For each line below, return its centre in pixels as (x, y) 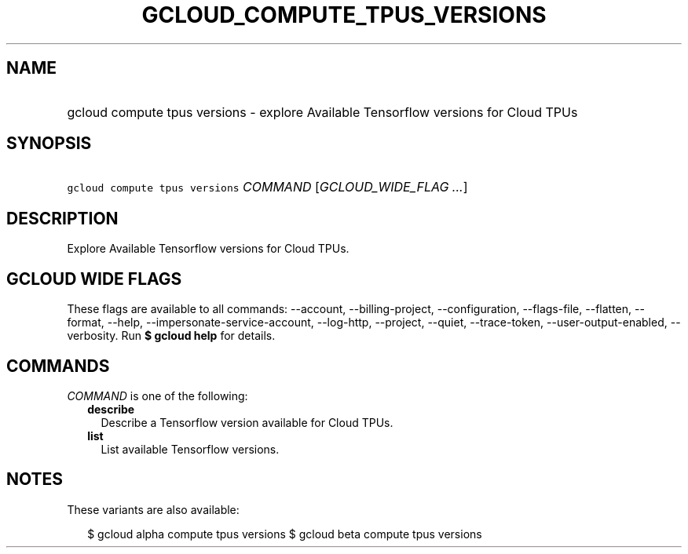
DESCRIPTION (62, 218)
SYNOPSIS (49, 144)
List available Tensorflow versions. (190, 449)
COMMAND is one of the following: (157, 395)
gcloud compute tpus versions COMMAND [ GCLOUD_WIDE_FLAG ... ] (267, 187)
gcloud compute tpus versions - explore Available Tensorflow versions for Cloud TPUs (322, 112)
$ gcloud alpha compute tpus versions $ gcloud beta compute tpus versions (285, 534)
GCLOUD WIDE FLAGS (94, 279)
